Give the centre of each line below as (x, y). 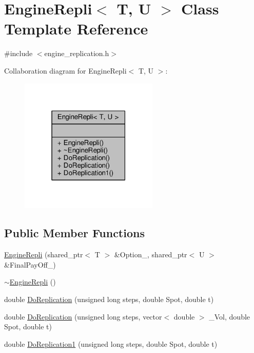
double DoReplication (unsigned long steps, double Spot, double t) (109, 299)
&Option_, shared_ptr (151, 254)
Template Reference (76, 29)
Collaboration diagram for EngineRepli (65, 70)
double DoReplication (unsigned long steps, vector (83, 316)
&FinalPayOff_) (30, 264)
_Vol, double (230, 316)
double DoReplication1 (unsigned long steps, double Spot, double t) (111, 343)
